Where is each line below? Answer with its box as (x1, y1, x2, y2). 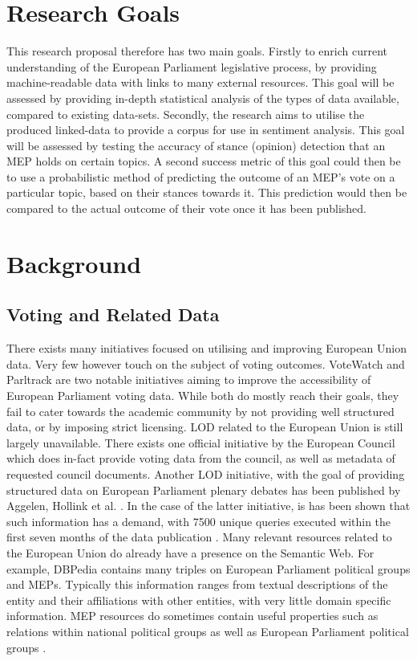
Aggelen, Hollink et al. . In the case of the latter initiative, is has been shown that (6, 497, 411, 514)
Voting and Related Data (6, 302, 220, 327)
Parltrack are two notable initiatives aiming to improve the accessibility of (6, 371, 371, 388)
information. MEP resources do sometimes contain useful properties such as (6, 607, 379, 624)
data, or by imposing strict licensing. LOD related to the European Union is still (6, 418, 403, 435)
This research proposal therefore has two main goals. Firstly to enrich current (6, 43, 388, 59)
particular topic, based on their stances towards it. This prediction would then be (6, 184, 407, 201)
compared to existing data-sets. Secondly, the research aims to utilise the (6, 105, 365, 122)
